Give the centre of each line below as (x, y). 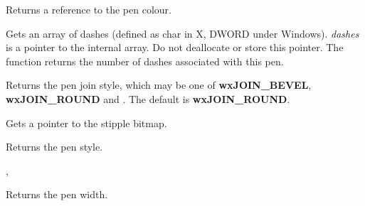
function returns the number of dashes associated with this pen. (145, 61)
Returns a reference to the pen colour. (89, 9)
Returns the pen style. (54, 147)
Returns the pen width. (57, 194)
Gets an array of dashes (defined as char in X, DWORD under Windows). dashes (182, 33)
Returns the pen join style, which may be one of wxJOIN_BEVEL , (159, 85)
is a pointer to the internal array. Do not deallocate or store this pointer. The (175, 47)
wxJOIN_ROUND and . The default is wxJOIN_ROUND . (148, 98)
